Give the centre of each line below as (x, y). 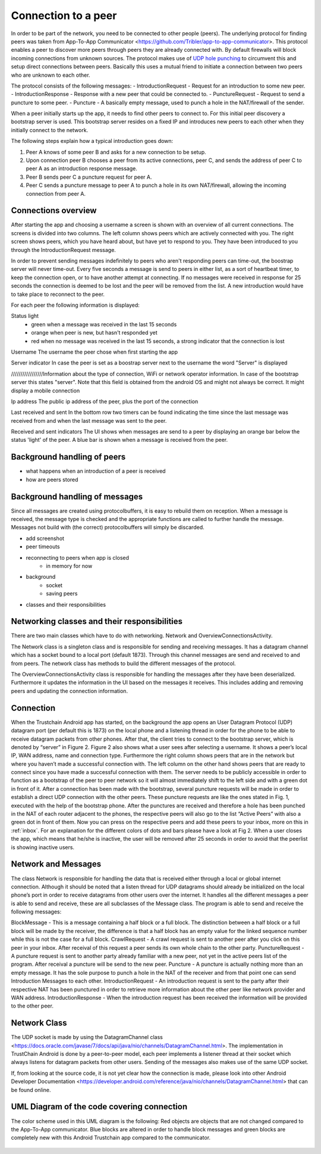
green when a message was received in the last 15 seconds (104, 324)
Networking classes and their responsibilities (97, 621)
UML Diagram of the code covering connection (99, 1107)
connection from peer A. (56, 194)
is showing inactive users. (43, 847)
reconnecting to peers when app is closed (78, 557)
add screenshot (45, 538)
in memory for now (69, 566)
